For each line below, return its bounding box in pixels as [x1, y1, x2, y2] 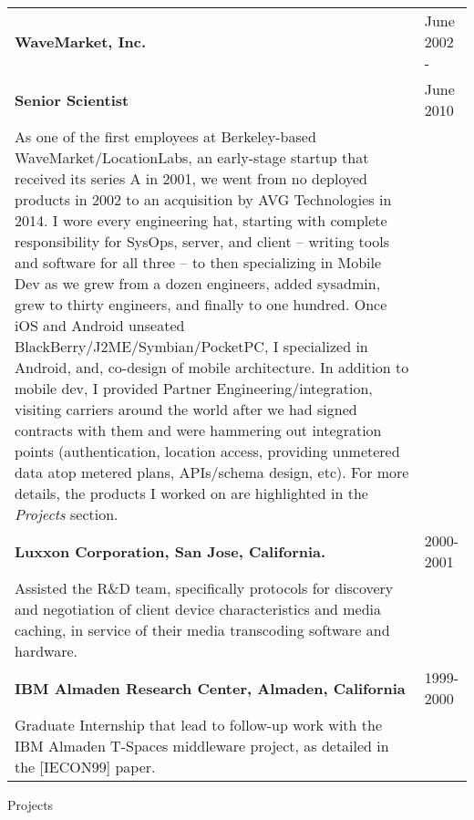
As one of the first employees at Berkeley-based [15, 126, 316, 147]
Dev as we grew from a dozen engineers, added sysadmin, [15, 273, 381, 294]
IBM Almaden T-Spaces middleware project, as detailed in [15, 735, 389, 756]
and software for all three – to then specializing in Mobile [15, 252, 382, 273]
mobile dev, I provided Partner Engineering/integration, [15, 378, 373, 399]
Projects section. [15, 503, 118, 524]
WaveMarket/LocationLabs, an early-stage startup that [15, 147, 369, 168]
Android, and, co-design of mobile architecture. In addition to [15, 357, 409, 378]
